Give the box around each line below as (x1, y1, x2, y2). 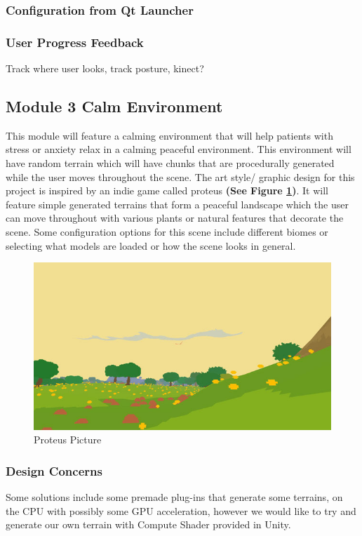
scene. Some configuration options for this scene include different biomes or (6, 225, 328, 239)
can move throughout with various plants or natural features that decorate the (6, 210, 344, 225)
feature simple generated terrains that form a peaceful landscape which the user (6, 196, 349, 211)
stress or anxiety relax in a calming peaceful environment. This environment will (6, 142, 351, 156)
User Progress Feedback (6, 33, 144, 51)
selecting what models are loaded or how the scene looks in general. (6, 238, 296, 253)
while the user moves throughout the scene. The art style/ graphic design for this (6, 169, 355, 184)
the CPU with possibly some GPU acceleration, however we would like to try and (6, 503, 356, 518)
